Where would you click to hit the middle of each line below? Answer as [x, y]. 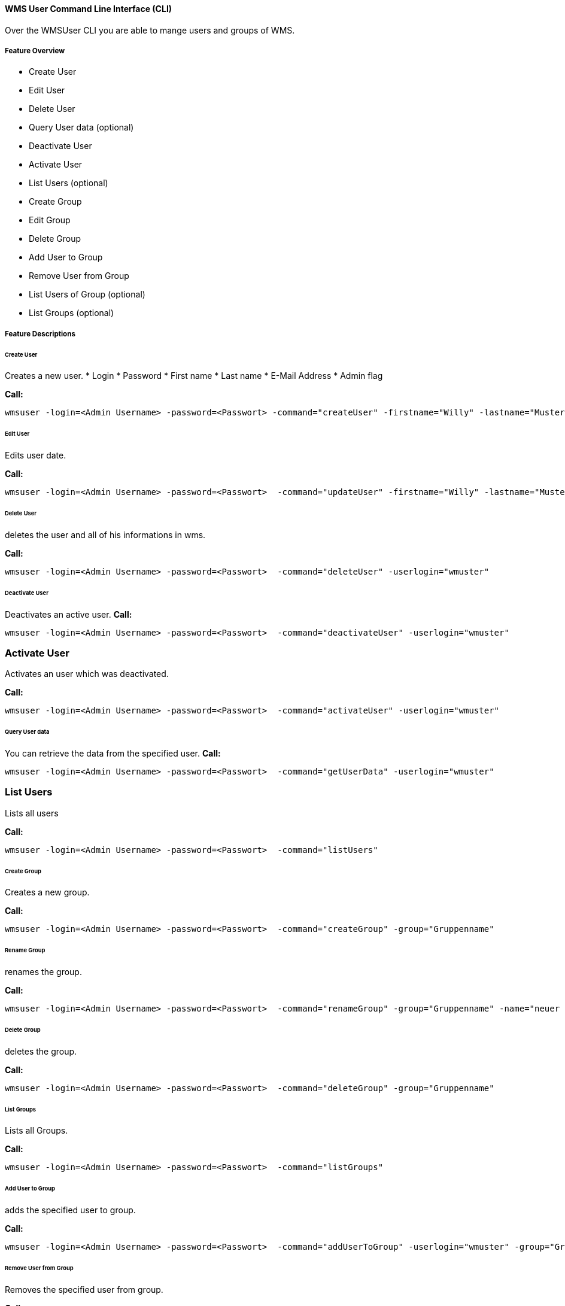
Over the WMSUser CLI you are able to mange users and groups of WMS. [150, 30]
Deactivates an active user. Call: [69, 614]
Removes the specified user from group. [84, 1289]
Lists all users [32, 813]
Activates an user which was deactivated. [87, 674]
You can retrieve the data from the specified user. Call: [113, 753]
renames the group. [43, 972]
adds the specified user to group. [70, 1210]
